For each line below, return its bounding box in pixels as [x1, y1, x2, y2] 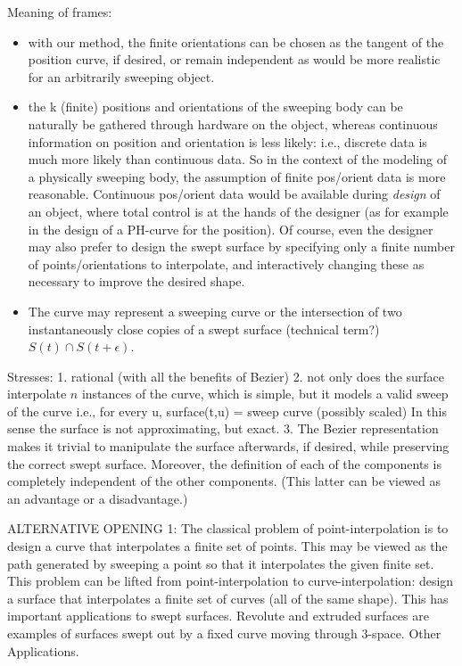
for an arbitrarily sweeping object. [28, 67, 215, 86]
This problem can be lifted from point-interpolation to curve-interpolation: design [7, 571, 454, 590]
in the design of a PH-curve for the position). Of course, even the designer [28, 219, 433, 238]
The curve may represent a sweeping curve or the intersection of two [28, 301, 402, 320]
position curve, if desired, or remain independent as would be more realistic [28, 50, 441, 69]
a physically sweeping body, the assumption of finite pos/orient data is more [28, 167, 446, 185]
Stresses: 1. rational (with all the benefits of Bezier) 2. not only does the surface [7, 366, 445, 385]
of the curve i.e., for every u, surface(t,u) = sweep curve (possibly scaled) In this [7, 401, 447, 420]
